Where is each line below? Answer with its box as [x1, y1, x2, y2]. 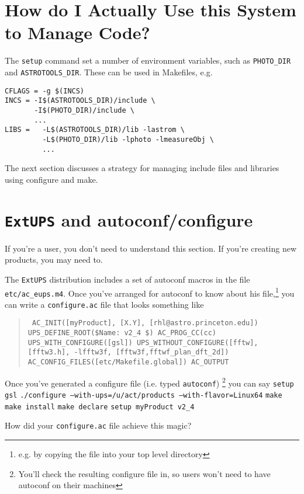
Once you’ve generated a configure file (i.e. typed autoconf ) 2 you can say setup [5, 375, 294, 389]
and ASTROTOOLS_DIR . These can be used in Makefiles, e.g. [5, 65, 213, 78]
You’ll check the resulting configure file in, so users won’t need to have [18, 467, 271, 479]
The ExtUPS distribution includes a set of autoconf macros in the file [5, 273, 250, 285]
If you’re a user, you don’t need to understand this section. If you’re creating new [5, 242, 297, 254]
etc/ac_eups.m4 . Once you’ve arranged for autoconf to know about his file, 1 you [5, 285, 295, 299]
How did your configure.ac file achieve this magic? [5, 419, 192, 432]
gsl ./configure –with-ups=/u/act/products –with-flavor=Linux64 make [5, 391, 282, 400]
